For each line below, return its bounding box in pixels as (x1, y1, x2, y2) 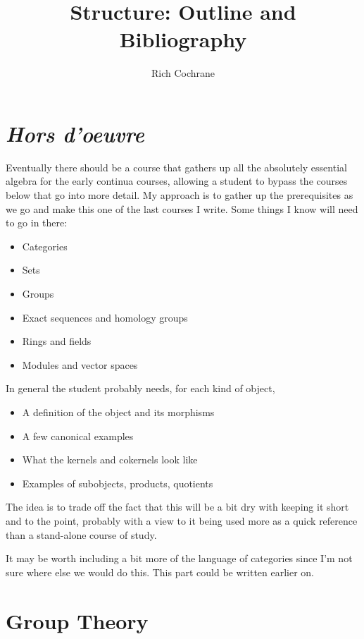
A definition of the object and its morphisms (22, 404, 215, 419)
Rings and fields (22, 334, 92, 348)
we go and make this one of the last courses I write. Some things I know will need (6, 201, 358, 216)
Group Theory (6, 606, 149, 635)
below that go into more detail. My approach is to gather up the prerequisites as (6, 188, 353, 202)
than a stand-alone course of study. (6, 527, 157, 542)
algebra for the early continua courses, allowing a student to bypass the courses (6, 174, 348, 188)
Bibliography (119, 25, 247, 54)
